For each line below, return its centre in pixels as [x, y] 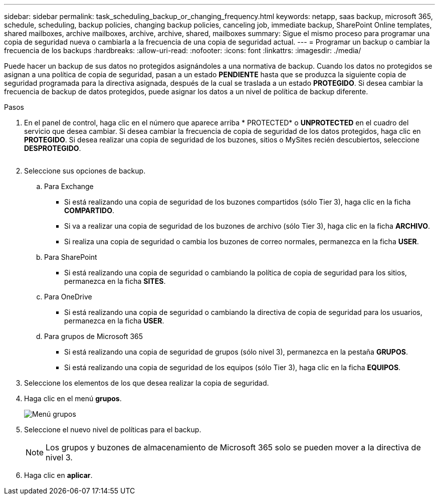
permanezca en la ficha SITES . [115, 281]
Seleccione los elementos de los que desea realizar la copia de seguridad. [147, 383]
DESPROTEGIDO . [53, 148]
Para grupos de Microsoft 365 [94, 336]
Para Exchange [69, 186]
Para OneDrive [68, 297]
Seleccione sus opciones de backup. [85, 171]
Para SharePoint [71, 257]
